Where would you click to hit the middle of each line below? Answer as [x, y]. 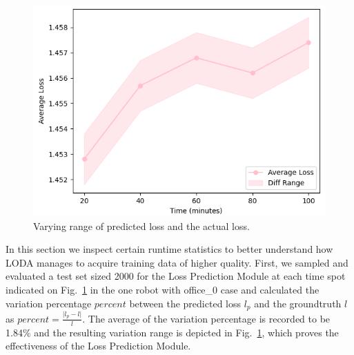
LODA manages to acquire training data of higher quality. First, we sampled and [177, 262]
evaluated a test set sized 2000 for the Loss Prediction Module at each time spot [176, 276]
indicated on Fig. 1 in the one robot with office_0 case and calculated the [163, 289]
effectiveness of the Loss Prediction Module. [98, 346]
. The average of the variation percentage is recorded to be [206, 318]
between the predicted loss [185, 303]
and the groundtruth [298, 303]
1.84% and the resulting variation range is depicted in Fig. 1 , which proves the [172, 332]
